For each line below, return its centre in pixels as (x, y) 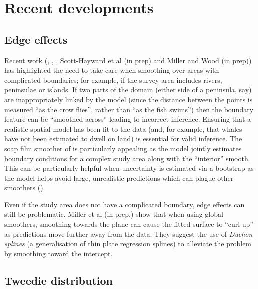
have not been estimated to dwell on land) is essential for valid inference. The (123, 139)
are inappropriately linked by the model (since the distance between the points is (128, 99)
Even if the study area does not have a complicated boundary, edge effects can (124, 204)
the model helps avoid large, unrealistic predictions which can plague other (119, 178)
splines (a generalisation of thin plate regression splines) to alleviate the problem (128, 244)
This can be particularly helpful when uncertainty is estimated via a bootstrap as (129, 168)
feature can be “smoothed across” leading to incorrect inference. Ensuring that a (128, 119)
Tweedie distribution (59, 280)
